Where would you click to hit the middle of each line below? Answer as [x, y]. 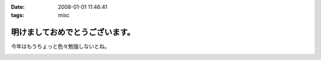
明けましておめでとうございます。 [73, 32]
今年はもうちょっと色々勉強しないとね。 [60, 46]
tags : [18, 15]
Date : [18, 7]
